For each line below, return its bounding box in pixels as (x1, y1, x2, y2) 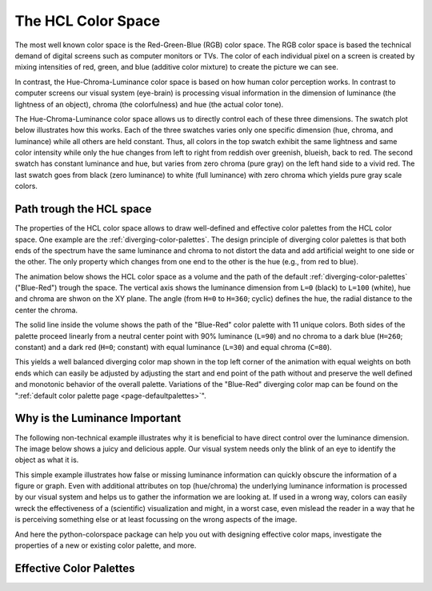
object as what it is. (14, 455, 79, 464)
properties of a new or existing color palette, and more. (14, 541, 197, 550)
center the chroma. (14, 305, 78, 315)
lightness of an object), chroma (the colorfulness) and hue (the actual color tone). (14, 99, 284, 109)
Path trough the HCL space (14, 203, 152, 216)
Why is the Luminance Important (14, 412, 182, 425)
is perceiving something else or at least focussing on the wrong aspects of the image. (14, 515, 298, 525)
